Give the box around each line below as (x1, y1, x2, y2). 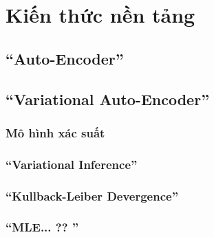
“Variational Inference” (6, 155, 138, 172)
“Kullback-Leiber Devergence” (6, 187, 179, 204)
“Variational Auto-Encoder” (6, 88, 210, 109)
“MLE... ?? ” (6, 218, 79, 236)
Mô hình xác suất (6, 124, 105, 141)
